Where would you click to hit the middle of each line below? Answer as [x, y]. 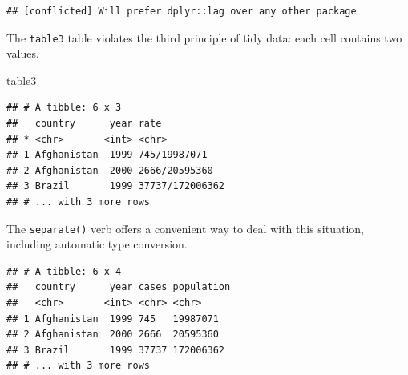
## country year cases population [119, 287]
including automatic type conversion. [97, 244]
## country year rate [84, 124]
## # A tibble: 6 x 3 [64, 108]
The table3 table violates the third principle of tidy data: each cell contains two [204, 37]
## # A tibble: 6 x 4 [64, 271]
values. [23, 53]
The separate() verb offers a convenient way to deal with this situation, [185, 228]
